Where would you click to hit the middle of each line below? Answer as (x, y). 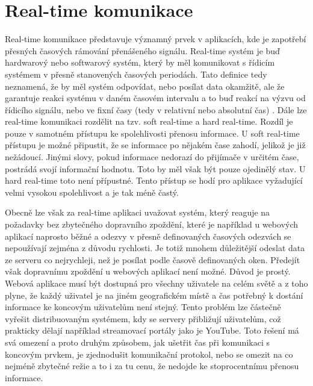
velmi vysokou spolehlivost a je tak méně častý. (92, 192)
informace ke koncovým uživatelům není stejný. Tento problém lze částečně (143, 307)
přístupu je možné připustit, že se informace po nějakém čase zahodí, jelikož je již (155, 145)
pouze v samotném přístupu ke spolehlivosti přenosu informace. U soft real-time (152, 133)
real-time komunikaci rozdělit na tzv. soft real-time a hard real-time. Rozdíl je (149, 121)
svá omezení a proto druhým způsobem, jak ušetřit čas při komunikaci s (137, 342)
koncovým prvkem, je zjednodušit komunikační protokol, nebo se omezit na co (149, 354)
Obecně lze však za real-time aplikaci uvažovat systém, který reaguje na (138, 212)
